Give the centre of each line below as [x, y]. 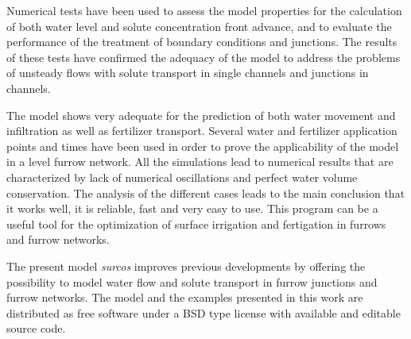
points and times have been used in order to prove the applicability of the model [203, 146]
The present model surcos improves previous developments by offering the [186, 266]
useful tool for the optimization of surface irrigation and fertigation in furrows [196, 223]
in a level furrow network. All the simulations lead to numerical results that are [200, 162]
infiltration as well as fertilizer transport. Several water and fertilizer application [202, 131]
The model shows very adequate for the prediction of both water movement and [201, 115]
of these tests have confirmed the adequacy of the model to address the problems [204, 57]
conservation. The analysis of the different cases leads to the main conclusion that [206, 193]
